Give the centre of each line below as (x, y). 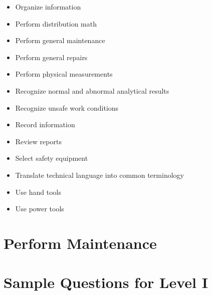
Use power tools (40, 209)
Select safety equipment (52, 158)
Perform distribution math (56, 23)
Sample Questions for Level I (106, 282)
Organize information (48, 7)
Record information (45, 124)
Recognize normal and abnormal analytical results (92, 90)
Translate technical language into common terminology (99, 175)
